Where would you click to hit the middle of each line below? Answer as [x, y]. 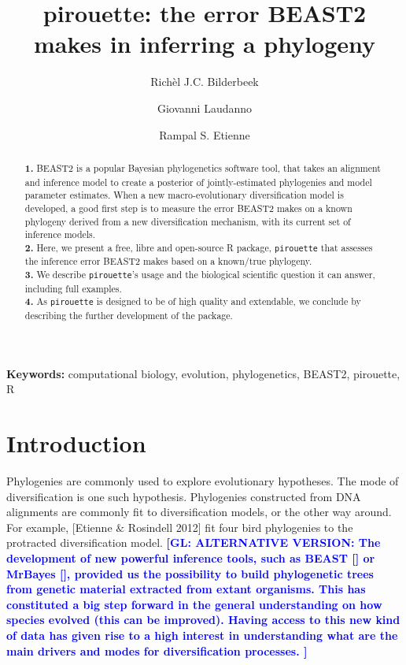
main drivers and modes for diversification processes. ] [157, 650]
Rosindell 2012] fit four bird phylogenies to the [240, 527]
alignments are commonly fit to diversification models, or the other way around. [199, 512]
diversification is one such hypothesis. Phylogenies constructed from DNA [184, 496]
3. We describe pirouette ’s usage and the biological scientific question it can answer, [200, 275]
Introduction [76, 443]
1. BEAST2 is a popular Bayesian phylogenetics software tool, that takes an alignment [203, 168]
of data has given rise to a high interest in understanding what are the [202, 635]
